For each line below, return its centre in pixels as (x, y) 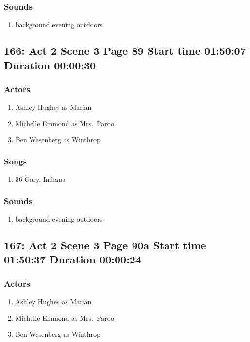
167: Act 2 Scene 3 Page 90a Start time (105, 245)
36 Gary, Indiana (41, 179)
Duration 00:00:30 (50, 65)
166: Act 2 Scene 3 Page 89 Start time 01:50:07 (125, 51)
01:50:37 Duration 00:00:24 (73, 259)
